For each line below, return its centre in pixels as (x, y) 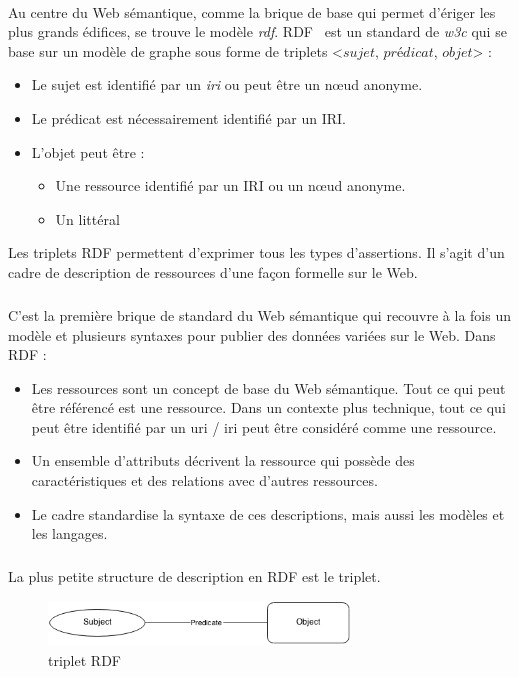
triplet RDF (84, 660)
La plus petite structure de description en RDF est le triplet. (194, 576)
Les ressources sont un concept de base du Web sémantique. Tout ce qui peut (268, 387)
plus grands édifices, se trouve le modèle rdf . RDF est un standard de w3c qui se (257, 31)
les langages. (69, 533)
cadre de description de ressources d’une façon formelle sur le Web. (213, 271)
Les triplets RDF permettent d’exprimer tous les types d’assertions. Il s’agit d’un (256, 252)
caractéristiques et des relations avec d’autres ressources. (204, 480)
